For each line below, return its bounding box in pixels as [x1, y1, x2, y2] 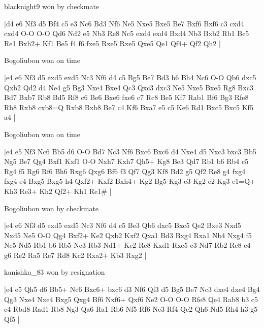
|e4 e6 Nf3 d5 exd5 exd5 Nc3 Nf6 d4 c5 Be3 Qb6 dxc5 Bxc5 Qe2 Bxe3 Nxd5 [4, 220, 241, 231]
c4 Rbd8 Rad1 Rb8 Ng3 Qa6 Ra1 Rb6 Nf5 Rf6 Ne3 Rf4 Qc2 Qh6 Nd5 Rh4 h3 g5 [4, 304, 258, 314]
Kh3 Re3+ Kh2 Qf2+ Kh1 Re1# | [4, 185, 112, 196]
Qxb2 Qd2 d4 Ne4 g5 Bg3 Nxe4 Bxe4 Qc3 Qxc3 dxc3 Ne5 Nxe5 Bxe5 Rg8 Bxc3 [4, 82, 253, 92]
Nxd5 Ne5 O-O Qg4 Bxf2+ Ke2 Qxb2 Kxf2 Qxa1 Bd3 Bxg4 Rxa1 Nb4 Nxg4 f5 [4, 229, 252, 240]
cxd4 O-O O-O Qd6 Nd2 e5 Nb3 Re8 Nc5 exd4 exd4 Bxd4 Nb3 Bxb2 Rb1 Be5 [4, 28, 249, 39]
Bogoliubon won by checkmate [4, 203, 99, 213]
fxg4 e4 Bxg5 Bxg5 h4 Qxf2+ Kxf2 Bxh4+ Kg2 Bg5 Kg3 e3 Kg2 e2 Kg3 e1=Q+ [4, 176, 256, 186]
